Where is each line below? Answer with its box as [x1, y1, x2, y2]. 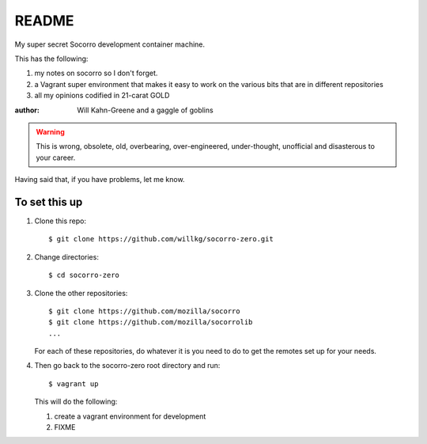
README [14, 12, 74, 29]
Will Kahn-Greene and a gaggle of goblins [77, 105, 213, 115]
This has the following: [14, 54, 89, 63]
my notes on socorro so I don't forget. [34, 68, 158, 78]
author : [14, 105, 40, 115]
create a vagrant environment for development [54, 412, 206, 421]
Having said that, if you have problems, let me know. [14, 175, 185, 184]
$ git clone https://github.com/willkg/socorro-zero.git [48, 234, 274, 244]
